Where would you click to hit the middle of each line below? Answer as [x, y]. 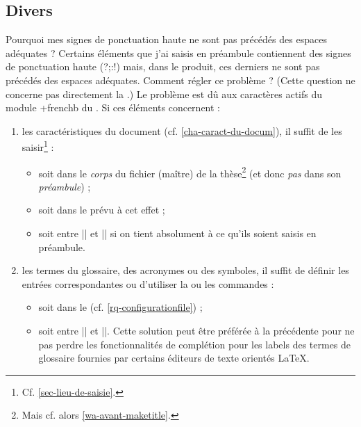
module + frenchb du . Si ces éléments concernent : [113, 107]
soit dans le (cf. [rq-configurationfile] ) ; [120, 307]
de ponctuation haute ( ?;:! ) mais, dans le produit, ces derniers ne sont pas [163, 66]
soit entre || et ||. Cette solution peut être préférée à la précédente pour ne [196, 331]
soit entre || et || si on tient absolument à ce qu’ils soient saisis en [177, 233]
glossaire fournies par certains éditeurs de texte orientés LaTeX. [174, 358]
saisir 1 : [38, 146]
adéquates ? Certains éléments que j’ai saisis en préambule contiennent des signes [178, 53]
